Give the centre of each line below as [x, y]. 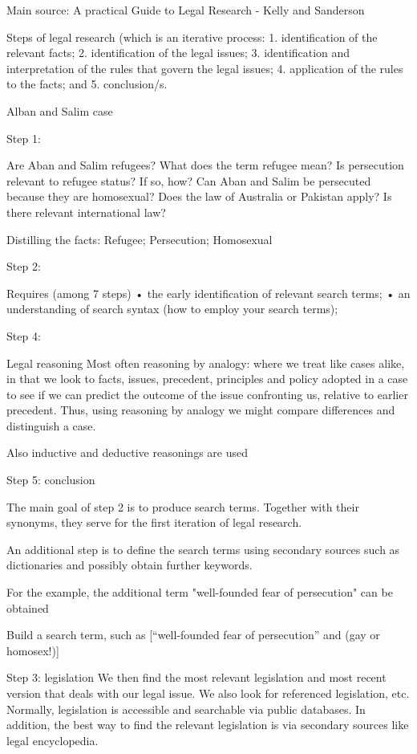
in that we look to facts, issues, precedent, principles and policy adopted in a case [207, 379]
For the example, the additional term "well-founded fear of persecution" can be [200, 592]
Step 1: [24, 138]
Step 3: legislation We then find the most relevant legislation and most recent [196, 677]
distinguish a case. [51, 425]
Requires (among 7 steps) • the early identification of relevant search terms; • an [208, 293]
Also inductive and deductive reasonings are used [127, 452]
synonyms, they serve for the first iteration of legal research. [154, 522]
